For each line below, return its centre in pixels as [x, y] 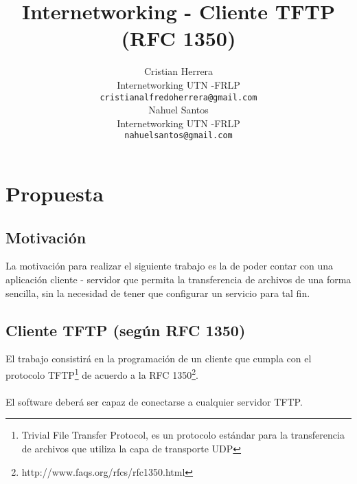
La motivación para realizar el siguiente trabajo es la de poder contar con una [169, 266]
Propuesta [55, 193]
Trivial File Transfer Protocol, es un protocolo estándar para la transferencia [183, 435]
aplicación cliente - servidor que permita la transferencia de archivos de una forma [178, 279]
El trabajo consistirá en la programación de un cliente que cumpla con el [159, 359]
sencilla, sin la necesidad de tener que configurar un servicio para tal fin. [158, 293]
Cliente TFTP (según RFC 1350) [126, 330]
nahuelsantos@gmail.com [178, 136]
